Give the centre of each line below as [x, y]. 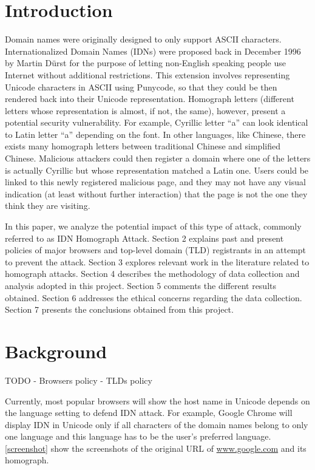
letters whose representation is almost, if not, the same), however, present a [145, 110]
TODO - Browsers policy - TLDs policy [79, 380]
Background [56, 351]
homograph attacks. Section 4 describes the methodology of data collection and [152, 274]
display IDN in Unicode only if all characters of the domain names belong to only [157, 424]
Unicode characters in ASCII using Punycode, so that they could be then [141, 87]
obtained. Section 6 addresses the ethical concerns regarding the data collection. [154, 297]
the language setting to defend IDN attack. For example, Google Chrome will [149, 413]
